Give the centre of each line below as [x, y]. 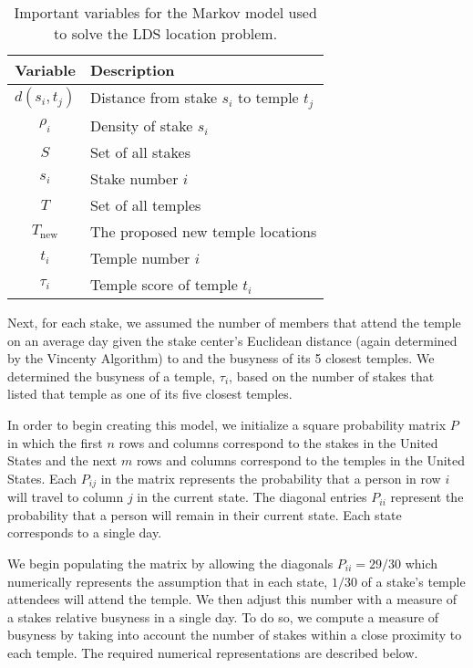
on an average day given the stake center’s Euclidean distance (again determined [232, 340]
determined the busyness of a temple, [112, 376]
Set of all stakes [140, 151]
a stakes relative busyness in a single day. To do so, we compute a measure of [223, 616]
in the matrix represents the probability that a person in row [271, 478]
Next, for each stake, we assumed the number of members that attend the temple [234, 322]
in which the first [55, 442]
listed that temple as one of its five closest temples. [150, 394]
